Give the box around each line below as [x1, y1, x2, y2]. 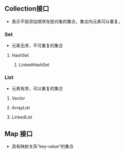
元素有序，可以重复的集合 [11, 86, 63, 92]
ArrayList [11, 105, 30, 111]
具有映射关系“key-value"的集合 [11, 143, 74, 150]
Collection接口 [4, 4, 49, 13]
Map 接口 [4, 130, 33, 138]
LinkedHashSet [18, 62, 50, 68]
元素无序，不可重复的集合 [11, 43, 63, 49]
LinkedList [11, 114, 33, 120]
